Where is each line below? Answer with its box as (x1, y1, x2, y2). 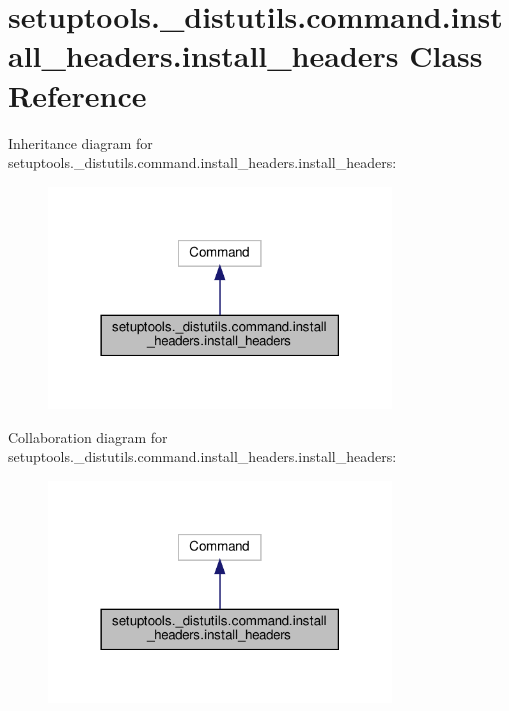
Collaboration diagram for (8, 426, 168, 447)
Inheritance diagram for (8, 132, 153, 153)
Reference (8, 74, 147, 115)
